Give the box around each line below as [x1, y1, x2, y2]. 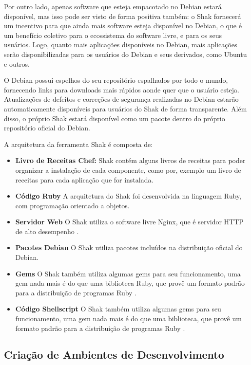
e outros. [4, 58, 30, 69]
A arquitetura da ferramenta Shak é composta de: [4, 139, 153, 149]
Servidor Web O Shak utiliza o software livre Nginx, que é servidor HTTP [15, 217, 244, 227]
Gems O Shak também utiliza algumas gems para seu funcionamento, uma [15, 268, 241, 278]
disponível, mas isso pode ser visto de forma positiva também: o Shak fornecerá [4, 11, 241, 21]
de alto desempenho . [15, 226, 79, 236]
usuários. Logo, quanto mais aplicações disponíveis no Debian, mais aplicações [4, 39, 237, 50]
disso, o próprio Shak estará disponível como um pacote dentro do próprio [4, 113, 225, 123]
